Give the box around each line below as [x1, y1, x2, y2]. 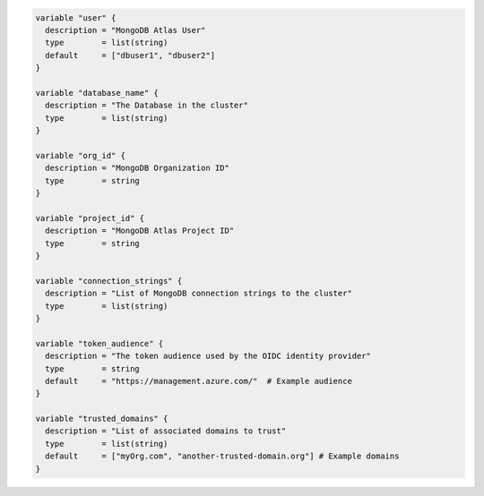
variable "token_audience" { [35, 338, 164, 348]
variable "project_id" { [35, 213, 145, 223]
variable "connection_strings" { [35, 276, 183, 286]
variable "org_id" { [35, 150, 125, 160]
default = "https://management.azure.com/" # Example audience [45, 376, 353, 386]
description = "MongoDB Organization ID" [45, 163, 230, 174]
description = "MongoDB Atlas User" [45, 25, 206, 35]
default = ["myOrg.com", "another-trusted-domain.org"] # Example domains [45, 451, 400, 461]
